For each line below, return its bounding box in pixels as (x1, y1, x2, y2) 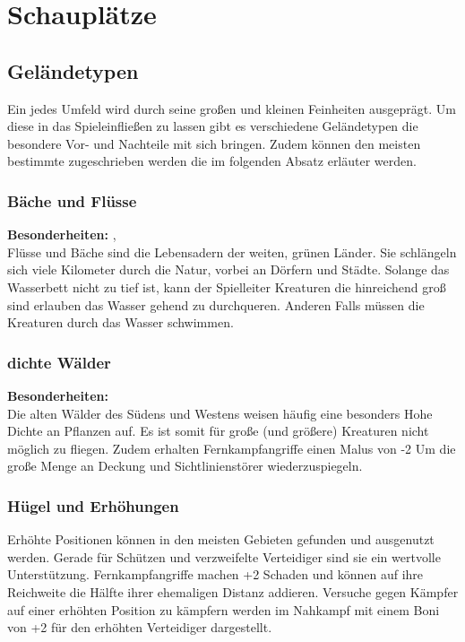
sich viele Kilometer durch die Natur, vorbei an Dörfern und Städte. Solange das (7, 260, 450, 279)
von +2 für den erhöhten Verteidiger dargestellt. (7, 618, 272, 637)
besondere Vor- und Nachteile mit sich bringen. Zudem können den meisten (7, 134, 421, 152)
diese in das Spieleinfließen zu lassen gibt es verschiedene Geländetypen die (7, 117, 418, 135)
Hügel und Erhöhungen (7, 494, 179, 516)
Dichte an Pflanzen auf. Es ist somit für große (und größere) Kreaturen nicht (7, 421, 429, 440)
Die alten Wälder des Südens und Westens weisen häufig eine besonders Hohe (7, 403, 433, 422)
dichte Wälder (7, 351, 111, 373)
